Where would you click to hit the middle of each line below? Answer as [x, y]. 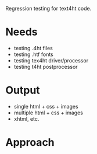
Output [23, 90]
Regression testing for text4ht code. [48, 8]
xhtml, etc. [26, 118]
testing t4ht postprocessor [46, 66]
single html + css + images [46, 106]
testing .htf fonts [33, 54]
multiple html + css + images [48, 113]
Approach [30, 143]
